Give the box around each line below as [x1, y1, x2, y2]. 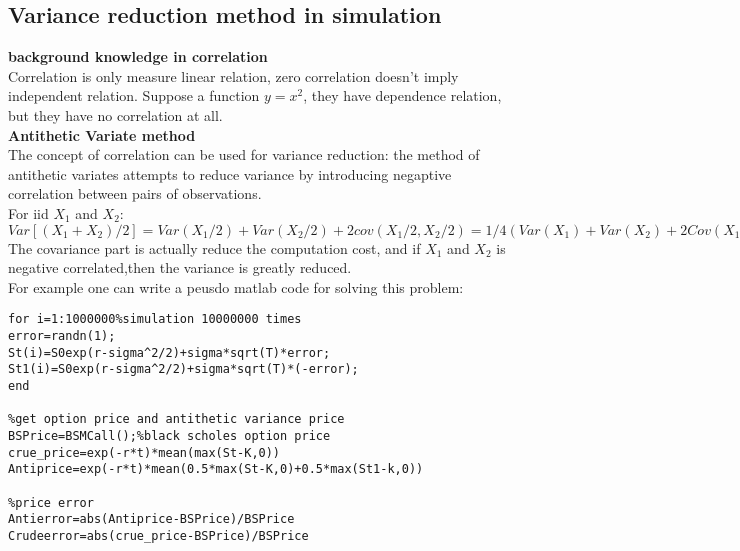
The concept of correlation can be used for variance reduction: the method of [8, 144, 480, 165]
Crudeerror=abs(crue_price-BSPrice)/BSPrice [8, 528, 309, 543]
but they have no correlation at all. [8, 104, 223, 125]
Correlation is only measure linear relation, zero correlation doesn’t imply [8, 65, 459, 86]
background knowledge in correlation [8, 46, 268, 67]
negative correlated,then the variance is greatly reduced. [8, 257, 352, 278]
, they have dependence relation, [303, 85, 502, 106]
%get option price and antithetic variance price [8, 412, 345, 427]
